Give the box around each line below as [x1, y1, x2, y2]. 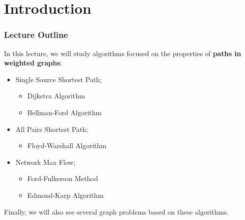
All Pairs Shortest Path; [15, 124, 89, 134]
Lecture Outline [4, 29, 68, 41]
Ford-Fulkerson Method [27, 173, 98, 184]
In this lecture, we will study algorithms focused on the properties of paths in [4, 48, 241, 58]
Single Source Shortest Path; [15, 74, 102, 84]
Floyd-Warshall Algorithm [27, 140, 107, 151]
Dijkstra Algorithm [27, 91, 85, 101]
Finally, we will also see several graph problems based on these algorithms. [4, 206, 229, 217]
